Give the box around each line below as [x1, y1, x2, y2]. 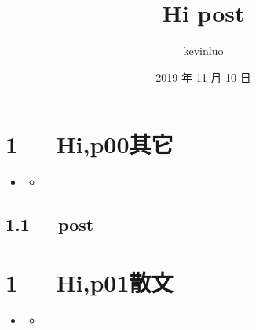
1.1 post [5, 212, 94, 236]
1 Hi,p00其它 [5, 128, 174, 160]
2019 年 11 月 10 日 [155, 68, 251, 85]
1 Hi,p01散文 [5, 266, 174, 298]
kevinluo [183, 42, 224, 59]
